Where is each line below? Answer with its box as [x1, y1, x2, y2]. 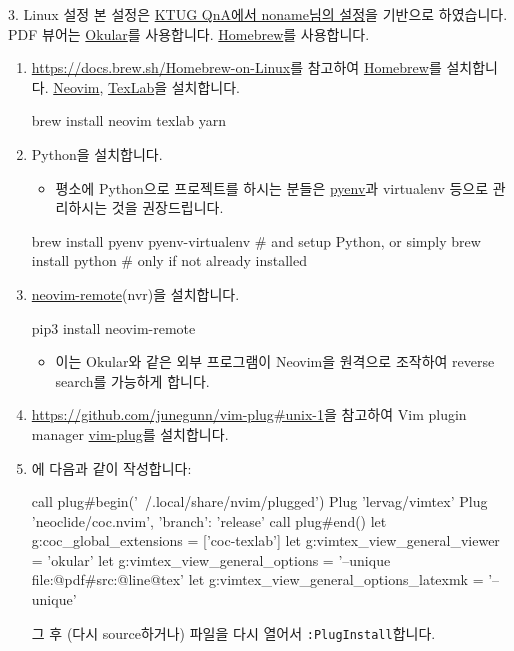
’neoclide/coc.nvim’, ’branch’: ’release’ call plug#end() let [31, 510, 387, 531]
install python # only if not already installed [31, 250, 307, 271]
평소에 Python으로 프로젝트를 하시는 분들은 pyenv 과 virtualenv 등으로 [55, 177, 489, 198]
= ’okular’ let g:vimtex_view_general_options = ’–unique [31, 549, 391, 570]
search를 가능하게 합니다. [55, 370, 210, 391]
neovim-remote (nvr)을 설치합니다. [31, 283, 240, 304]
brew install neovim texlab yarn [31, 110, 227, 131]
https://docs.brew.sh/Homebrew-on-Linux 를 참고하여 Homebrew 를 [31, 57, 442, 78]
